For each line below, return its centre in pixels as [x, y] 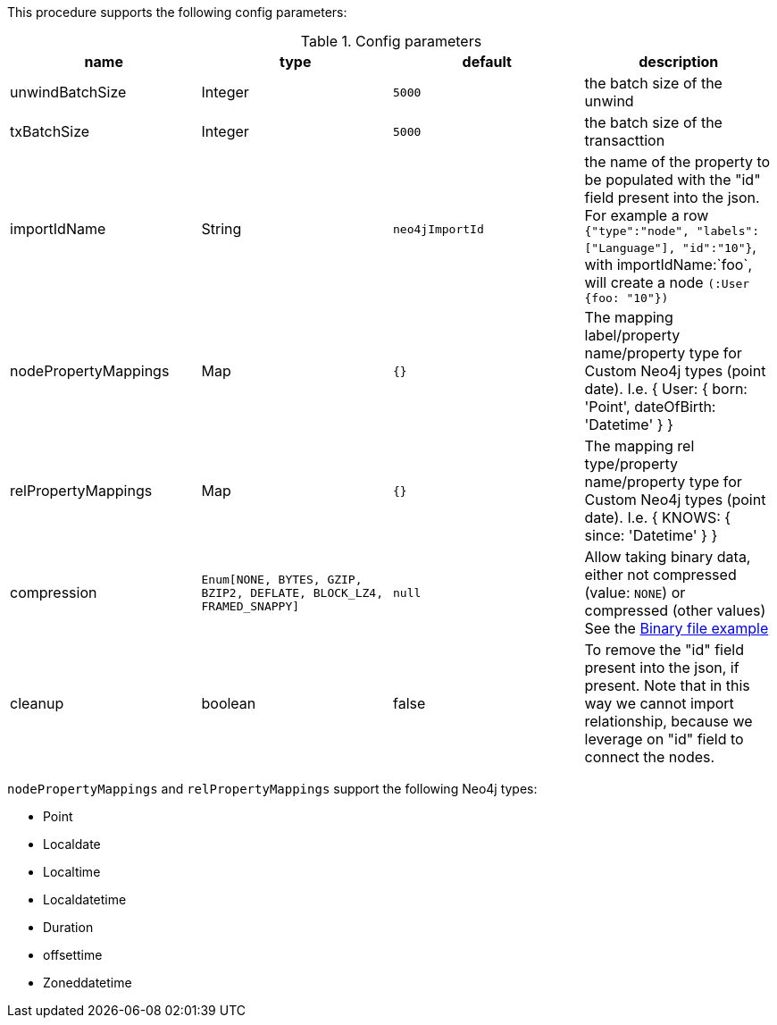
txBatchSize [50, 131]
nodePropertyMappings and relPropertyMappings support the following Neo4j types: [272, 789]
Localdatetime [85, 899]
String [221, 229]
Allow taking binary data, [668, 557]
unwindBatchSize [68, 92]
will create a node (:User [667, 282]
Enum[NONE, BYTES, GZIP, [282, 579]
